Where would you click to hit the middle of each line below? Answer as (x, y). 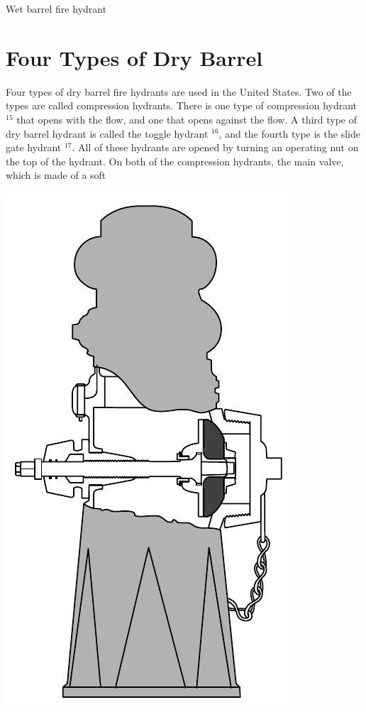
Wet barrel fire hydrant (56, 9)
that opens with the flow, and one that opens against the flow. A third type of (187, 119)
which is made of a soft (56, 175)
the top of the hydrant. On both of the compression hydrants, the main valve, (175, 161)
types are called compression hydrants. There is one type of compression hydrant (182, 105)
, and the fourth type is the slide (289, 133)
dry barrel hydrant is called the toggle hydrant (107, 133)
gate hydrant (34, 147)
